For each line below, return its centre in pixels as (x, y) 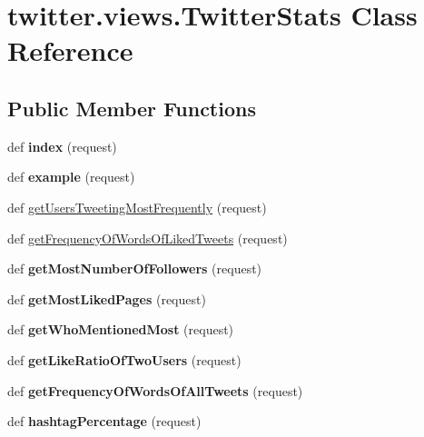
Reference (70, 50)
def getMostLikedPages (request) (107, 298)
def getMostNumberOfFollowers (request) (135, 268)
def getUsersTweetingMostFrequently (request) (137, 207)
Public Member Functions (132, 108)
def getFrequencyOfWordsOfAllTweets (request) (155, 390)
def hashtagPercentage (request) (104, 421)
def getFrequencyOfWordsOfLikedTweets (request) (148, 238)
